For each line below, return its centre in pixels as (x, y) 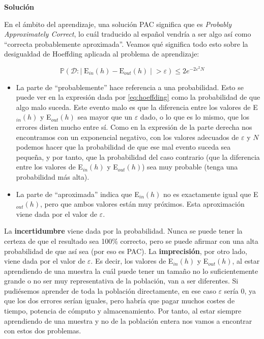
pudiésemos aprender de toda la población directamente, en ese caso (110, 290)
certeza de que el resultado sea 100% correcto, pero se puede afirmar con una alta (131, 241)
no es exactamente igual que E (211, 194)
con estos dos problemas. (43, 331)
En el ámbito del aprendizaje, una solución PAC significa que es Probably (118, 24)
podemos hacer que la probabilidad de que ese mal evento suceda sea (123, 147)
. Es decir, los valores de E (132, 261)
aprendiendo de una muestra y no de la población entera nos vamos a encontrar (128, 320)
